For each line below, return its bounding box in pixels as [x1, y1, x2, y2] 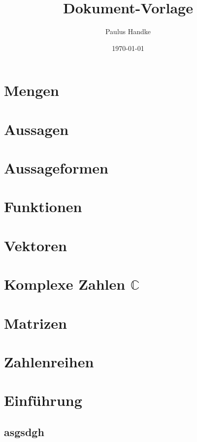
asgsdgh [4, 424, 44, 439]
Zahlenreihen [4, 351, 94, 371]
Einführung [4, 390, 82, 410]
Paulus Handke [105, 26, 151, 37]
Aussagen [4, 119, 69, 139]
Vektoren [4, 235, 67, 255]
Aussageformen [4, 158, 108, 178]
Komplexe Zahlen [4, 274, 126, 294]
